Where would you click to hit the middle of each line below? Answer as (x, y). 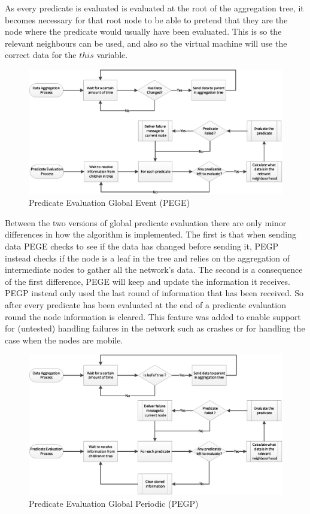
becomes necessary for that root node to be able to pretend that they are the (146, 19)
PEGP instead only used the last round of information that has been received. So (154, 293)
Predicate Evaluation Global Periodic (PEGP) (114, 503)
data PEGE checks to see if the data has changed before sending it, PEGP (142, 246)
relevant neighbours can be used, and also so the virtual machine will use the (146, 43)
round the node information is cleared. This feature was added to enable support (153, 316)
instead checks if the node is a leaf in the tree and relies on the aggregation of (147, 258)
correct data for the (41, 55)
